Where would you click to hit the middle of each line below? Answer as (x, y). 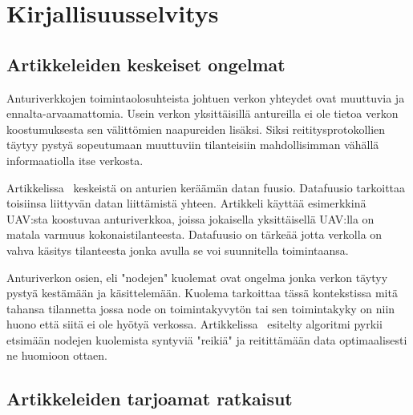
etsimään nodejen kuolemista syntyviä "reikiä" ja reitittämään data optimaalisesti (207, 339)
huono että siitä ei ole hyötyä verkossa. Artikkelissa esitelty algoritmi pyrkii (194, 324)
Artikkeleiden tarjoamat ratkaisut (150, 399)
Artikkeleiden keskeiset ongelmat (146, 64)
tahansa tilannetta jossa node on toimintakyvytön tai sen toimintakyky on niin (201, 308)
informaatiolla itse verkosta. (75, 160)
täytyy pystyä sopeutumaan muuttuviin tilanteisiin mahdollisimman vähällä (193, 145)
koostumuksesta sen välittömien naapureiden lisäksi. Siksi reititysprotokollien (196, 129)
